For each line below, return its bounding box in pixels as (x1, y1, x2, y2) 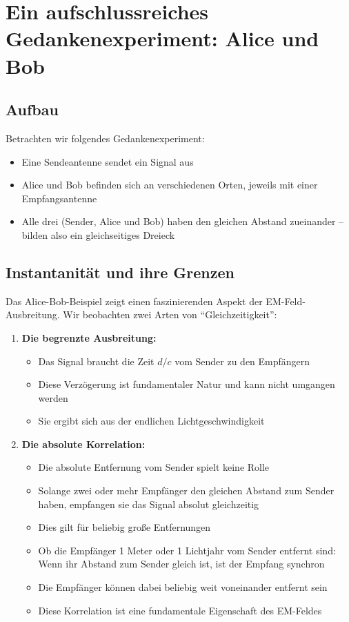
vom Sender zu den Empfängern (174, 353, 310, 368)
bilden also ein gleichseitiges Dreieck (21, 227, 175, 242)
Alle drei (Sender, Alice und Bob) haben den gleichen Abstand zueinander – (21, 214, 344, 229)
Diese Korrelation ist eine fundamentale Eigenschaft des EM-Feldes (38, 603, 322, 617)
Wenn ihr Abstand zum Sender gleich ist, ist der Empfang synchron (38, 556, 325, 571)
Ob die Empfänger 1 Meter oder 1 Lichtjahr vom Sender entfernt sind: (38, 543, 336, 557)
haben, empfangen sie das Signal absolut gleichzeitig (38, 496, 259, 511)
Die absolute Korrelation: (21, 436, 146, 451)
